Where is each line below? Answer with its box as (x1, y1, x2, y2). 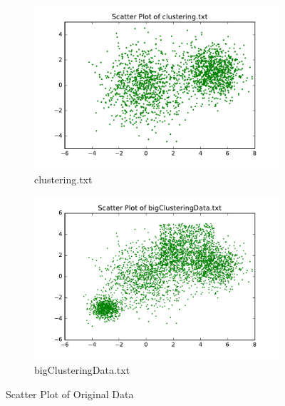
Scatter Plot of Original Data (6, 387, 134, 402)
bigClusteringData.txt (34, 362, 130, 377)
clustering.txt (34, 171, 93, 186)
